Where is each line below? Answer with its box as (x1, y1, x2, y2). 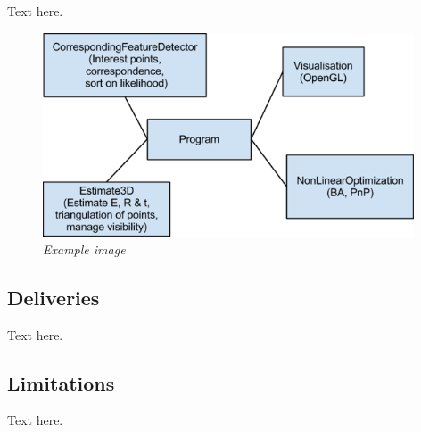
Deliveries (7, 283, 100, 311)
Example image (43, 239, 126, 258)
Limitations (7, 369, 115, 396)
